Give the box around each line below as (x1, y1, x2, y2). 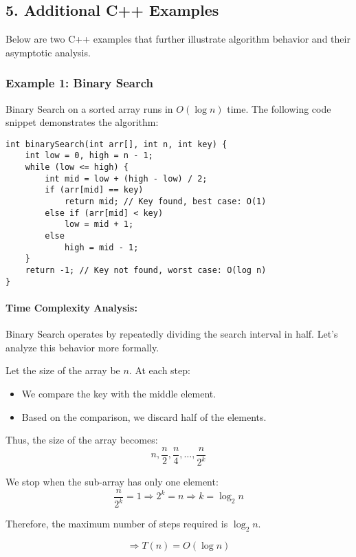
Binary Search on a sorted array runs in (5, 101, 173, 116)
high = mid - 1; (64, 242, 139, 252)
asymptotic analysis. (5, 45, 91, 59)
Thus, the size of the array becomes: (5, 433, 158, 447)
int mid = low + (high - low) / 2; (45, 173, 208, 184)
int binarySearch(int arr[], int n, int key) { (5, 139, 227, 149)
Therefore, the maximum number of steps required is (5, 516, 228, 531)
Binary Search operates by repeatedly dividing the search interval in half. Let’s (5, 327, 338, 341)
